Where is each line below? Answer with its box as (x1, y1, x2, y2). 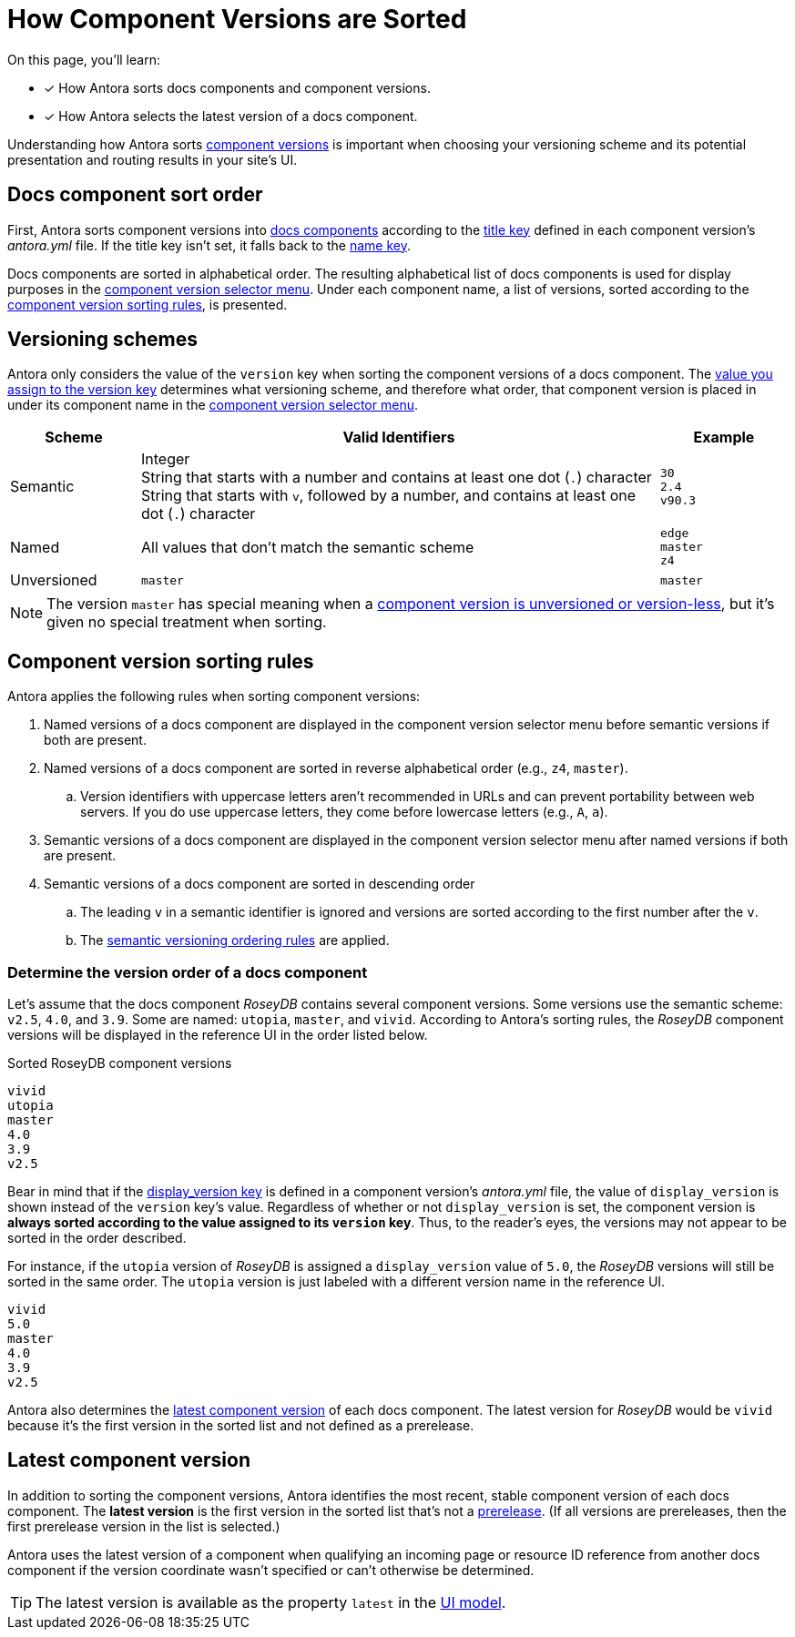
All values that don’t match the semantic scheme (140, 537, 474, 556)
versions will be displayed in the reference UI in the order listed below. (7, 1027, 428, 1043)
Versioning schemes (7, 328, 199, 351)
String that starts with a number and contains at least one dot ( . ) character (140, 468, 652, 487)
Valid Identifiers (342, 428, 455, 447)
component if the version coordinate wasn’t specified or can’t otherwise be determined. (7, 1561, 535, 1578)
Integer (140, 450, 190, 469)
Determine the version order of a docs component (7, 962, 368, 981)
